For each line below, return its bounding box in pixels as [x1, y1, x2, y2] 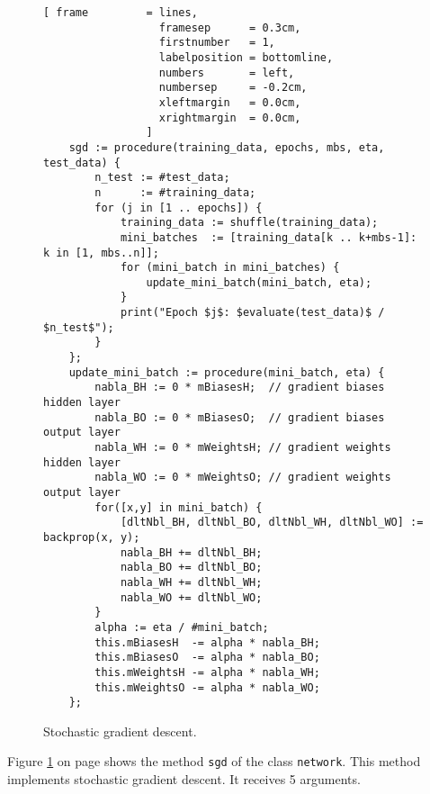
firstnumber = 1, [158, 36, 275, 50]
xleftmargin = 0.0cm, [158, 95, 301, 109]
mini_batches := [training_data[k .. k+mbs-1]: [120, 230, 417, 244]
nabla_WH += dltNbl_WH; [120, 575, 263, 589]
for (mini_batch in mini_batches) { [120, 261, 340, 275]
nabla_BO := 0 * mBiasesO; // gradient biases [94, 411, 385, 424]
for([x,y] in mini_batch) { [94, 501, 263, 514]
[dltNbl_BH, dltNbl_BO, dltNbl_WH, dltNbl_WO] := [120, 516, 424, 529]
